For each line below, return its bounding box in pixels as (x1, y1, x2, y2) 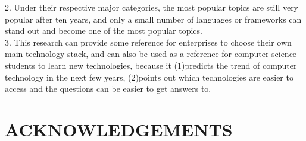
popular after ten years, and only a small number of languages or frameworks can (5, 12, 302, 25)
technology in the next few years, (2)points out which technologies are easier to (5, 70, 293, 83)
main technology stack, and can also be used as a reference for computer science (5, 47, 297, 60)
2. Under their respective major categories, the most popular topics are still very (5, 1, 299, 13)
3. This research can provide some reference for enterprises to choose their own (5, 36, 292, 48)
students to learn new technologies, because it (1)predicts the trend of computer (5, 59, 297, 71)
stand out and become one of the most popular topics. (5, 24, 202, 37)
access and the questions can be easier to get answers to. (5, 82, 211, 95)
